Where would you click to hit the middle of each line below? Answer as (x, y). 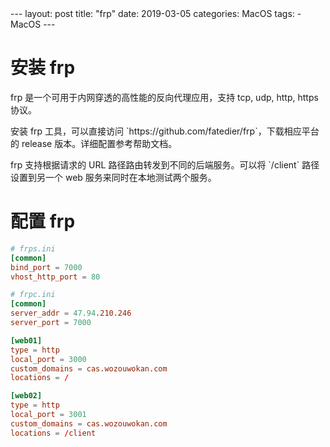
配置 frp (43, 221)
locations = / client (53, 433)
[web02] (26, 396)
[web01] (26, 340)
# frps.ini (33, 248)
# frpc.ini (33, 295)
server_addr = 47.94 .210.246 (71, 313)
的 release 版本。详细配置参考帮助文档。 (94, 143)
